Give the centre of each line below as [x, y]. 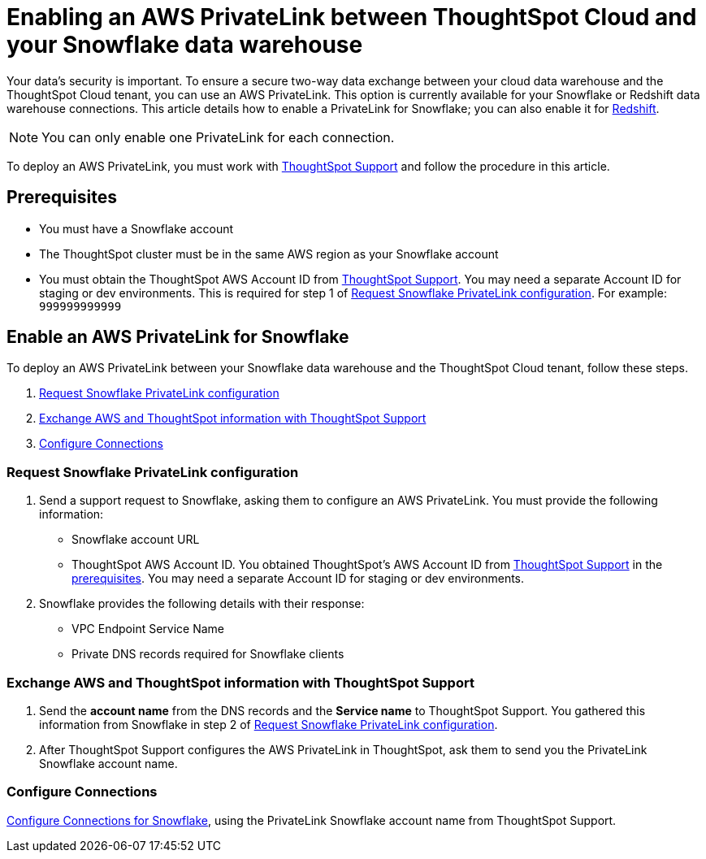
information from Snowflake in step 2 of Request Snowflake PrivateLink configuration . [269, 724]
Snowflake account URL [136, 540]
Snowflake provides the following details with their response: [202, 604]
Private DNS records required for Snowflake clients [208, 654]
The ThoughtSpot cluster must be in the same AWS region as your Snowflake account [269, 254]
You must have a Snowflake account [136, 228]
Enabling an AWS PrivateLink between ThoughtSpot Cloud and [352, 17]
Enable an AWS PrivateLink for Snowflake [178, 337]
